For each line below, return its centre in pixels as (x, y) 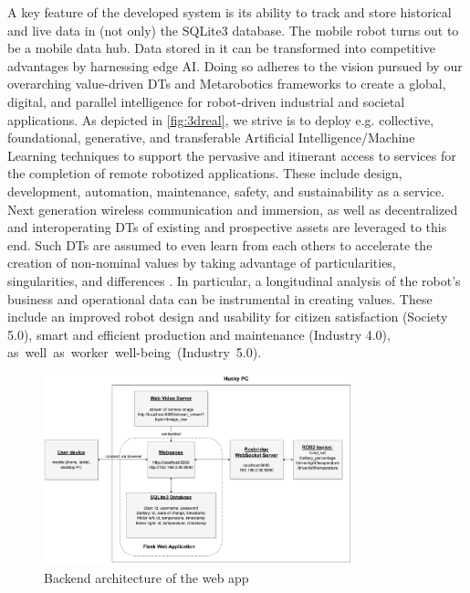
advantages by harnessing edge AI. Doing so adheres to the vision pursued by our (235, 65)
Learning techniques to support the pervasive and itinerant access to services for (232, 155)
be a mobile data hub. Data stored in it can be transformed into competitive (222, 48)
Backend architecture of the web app (146, 577)
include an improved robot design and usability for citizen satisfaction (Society (228, 317)
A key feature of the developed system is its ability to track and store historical (230, 12)
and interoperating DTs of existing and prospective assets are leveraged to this (227, 227)
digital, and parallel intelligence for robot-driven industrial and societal (206, 101)
